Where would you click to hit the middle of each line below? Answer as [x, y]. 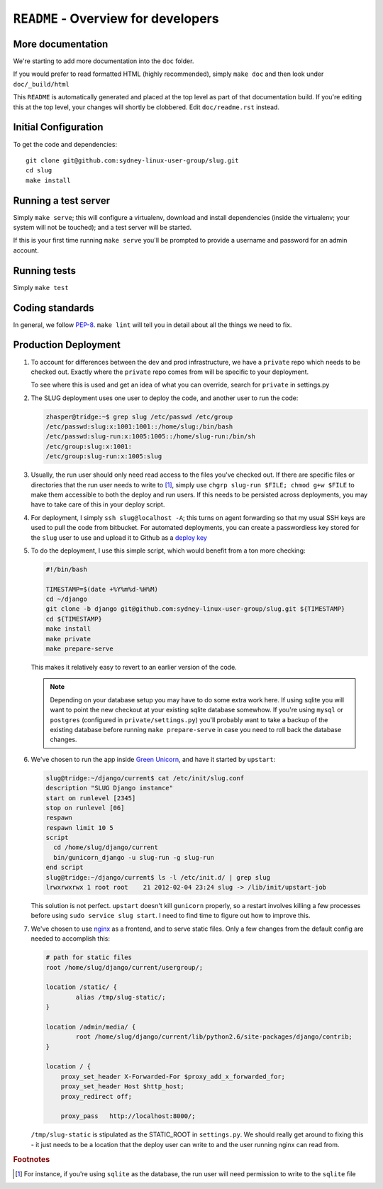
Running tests [45, 271]
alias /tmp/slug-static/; [121, 997]
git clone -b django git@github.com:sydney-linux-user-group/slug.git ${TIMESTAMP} [195, 609]
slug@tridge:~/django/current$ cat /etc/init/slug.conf [145, 778]
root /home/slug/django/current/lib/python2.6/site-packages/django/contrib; [214, 1037]
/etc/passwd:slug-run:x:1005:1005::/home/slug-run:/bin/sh [150, 437]
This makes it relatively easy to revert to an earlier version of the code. [134, 668]
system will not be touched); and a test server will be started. [102, 227]
